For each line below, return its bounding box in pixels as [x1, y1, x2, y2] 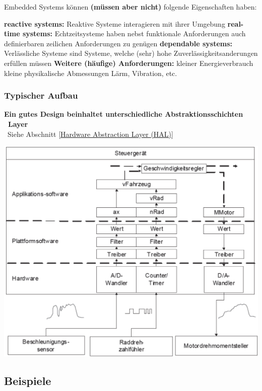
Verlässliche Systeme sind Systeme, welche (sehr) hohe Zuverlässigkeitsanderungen [4, 48, 258, 58]
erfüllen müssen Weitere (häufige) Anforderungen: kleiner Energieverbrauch [4, 57, 253, 68]
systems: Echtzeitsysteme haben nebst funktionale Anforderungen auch [22, 28, 246, 39]
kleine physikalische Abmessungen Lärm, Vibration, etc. [4, 67, 177, 78]
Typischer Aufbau [4, 89, 78, 102]
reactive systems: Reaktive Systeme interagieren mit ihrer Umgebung [4, 18, 225, 29]
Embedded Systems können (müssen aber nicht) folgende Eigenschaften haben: [4, 2, 257, 12]
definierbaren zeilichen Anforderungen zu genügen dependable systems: [4, 38, 233, 48]
